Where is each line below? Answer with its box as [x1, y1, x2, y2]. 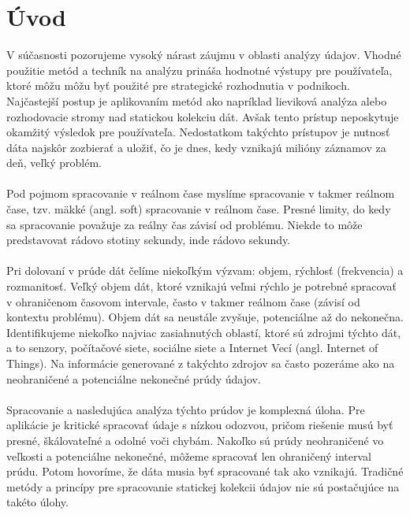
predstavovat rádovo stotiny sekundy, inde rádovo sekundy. [6, 232, 291, 248]
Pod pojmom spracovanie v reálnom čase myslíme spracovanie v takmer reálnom [6, 185, 395, 202]
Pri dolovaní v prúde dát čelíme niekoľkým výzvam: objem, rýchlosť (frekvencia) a [6, 262, 404, 279]
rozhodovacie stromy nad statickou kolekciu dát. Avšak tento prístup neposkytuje [6, 108, 399, 124]
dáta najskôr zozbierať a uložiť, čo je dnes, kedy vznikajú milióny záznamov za [6, 139, 386, 155]
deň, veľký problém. [6, 154, 102, 171]
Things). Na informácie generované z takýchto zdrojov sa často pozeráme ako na [6, 355, 395, 371]
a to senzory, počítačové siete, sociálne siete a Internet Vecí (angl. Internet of [6, 339, 378, 356]
